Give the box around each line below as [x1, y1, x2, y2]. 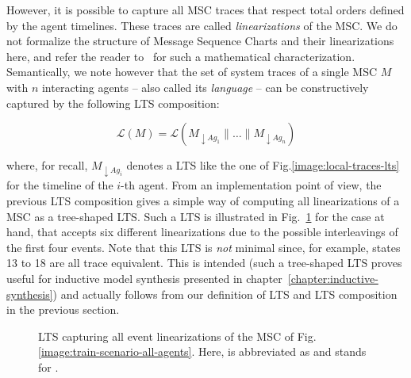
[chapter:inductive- [287, 269, 378, 286]
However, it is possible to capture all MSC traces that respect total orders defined [6, 2, 405, 17]
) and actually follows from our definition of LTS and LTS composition [52, 285, 398, 302]
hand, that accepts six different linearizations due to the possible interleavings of [6, 223, 398, 240]
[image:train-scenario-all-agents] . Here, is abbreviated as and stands [38, 343, 367, 360]
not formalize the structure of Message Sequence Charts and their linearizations [6, 32, 394, 49]
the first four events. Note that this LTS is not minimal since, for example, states [6, 239, 401, 255]
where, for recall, [6, 157, 88, 174]
